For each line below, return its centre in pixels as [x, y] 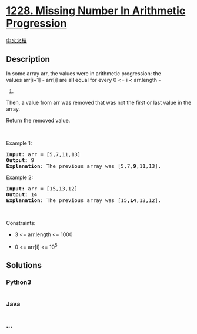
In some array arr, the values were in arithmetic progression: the [84, 73]
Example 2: [20, 177]
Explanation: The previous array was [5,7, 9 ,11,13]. [84, 166]
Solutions [24, 265]
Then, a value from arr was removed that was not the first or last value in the [99, 102]
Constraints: [21, 223]
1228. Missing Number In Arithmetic [96, 11]
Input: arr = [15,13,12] [42, 189]
